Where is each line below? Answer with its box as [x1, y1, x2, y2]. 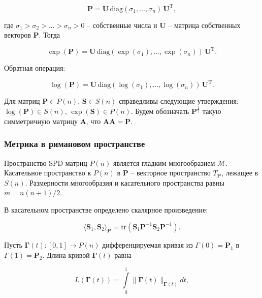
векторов [4, 29, 31, 40]
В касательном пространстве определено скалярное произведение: [4, 204, 208, 215]
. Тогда [39, 29, 60, 40]
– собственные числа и [87, 19, 157, 30]
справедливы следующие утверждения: [118, 96, 239, 106]
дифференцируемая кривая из [102, 240, 193, 250]
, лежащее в [221, 167, 258, 178]
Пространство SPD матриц [4, 157, 87, 168]
